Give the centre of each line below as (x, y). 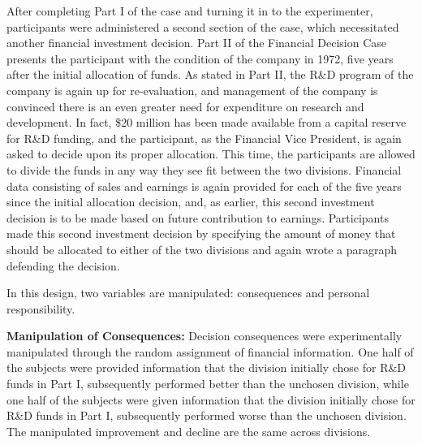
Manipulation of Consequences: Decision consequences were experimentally (205, 336)
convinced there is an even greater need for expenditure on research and (185, 106)
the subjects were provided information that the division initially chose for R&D (207, 367)
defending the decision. (63, 265)
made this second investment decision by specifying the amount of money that (201, 233)
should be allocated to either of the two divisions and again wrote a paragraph (202, 249)
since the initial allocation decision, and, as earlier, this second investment (191, 202)
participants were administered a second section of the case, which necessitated (203, 26)
